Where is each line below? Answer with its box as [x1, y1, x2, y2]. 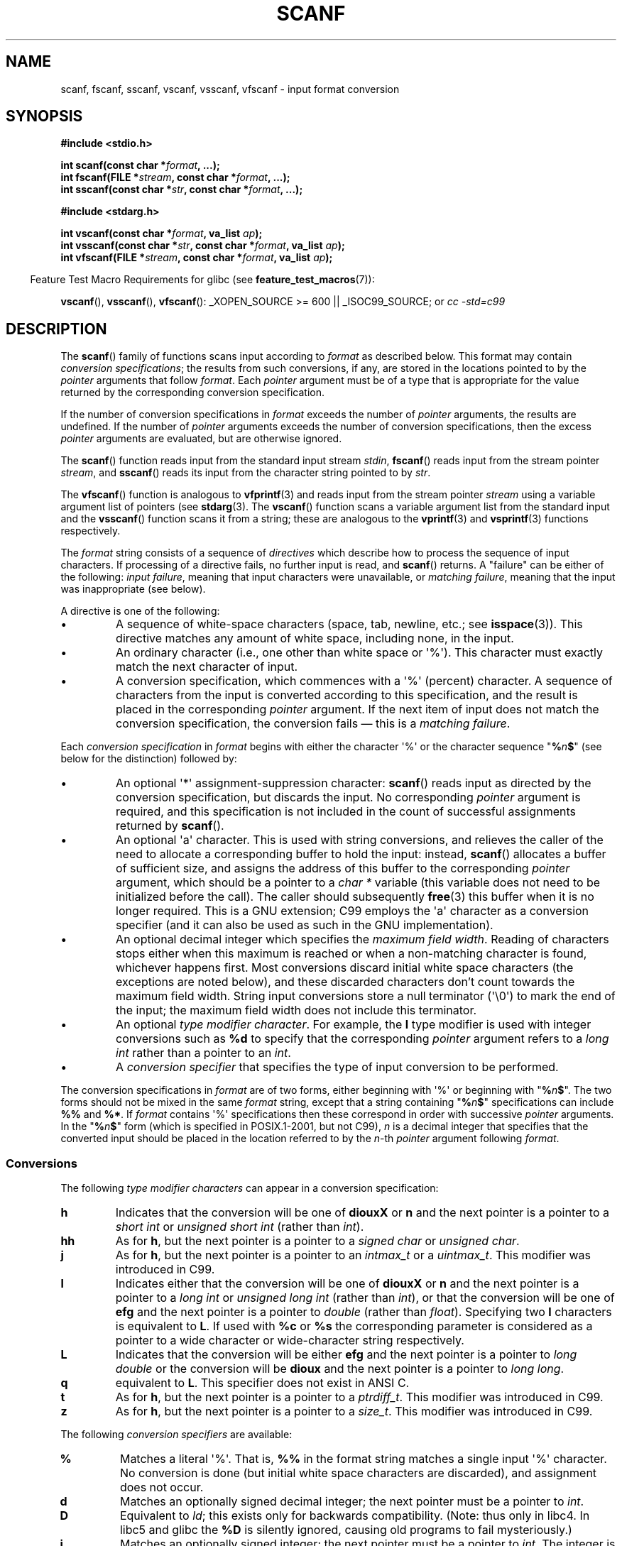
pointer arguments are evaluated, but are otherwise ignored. [60, 432, 342, 445]
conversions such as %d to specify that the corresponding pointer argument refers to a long [116, 1031, 609, 1046]
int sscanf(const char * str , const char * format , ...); [60, 183, 303, 196]
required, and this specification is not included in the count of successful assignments [116, 804, 576, 819]
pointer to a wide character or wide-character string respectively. [115, 1333, 464, 1348]
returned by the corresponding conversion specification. [60, 386, 325, 399]
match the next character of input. [116, 659, 298, 674]
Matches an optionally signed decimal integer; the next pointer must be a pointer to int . [119, 1494, 584, 1509]
